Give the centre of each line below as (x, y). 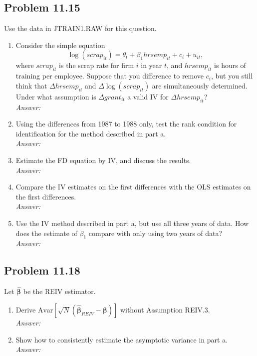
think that (31, 85)
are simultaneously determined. (200, 85)
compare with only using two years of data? (155, 233)
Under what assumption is (56, 96)
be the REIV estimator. (59, 291)
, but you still (232, 76)
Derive (26, 309)
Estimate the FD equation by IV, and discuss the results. (103, 160)
